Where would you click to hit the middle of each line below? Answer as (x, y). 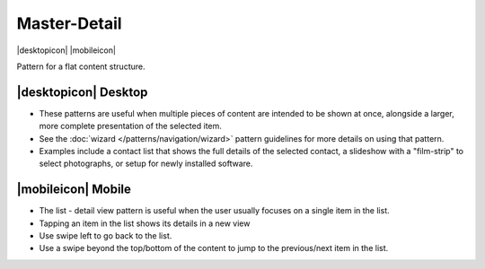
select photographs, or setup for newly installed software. (146, 164)
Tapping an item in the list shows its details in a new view (145, 223)
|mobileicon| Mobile (74, 190)
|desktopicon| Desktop (82, 92)
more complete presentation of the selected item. (130, 126)
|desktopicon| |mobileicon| (66, 50)
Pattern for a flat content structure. (81, 66)
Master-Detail (69, 23)
